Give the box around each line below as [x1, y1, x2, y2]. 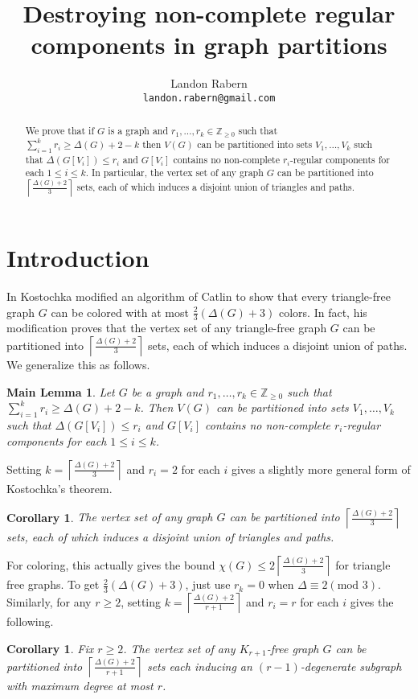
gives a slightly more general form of [231, 460, 411, 477]
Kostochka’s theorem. [6, 480, 113, 497]
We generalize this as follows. [6, 356, 150, 372]
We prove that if [25, 124, 95, 138]
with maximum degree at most [6, 677, 154, 694]
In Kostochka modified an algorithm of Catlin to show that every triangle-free [6, 287, 391, 304]
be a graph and [131, 383, 204, 400]
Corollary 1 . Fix [6, 639, 94, 656]
